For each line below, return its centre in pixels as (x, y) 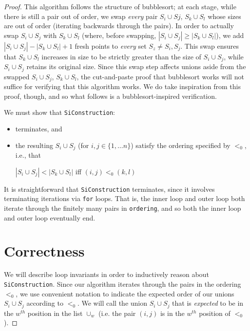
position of (215, 313)
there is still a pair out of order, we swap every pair (81, 16)
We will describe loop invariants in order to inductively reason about (106, 274)
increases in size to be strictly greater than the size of (121, 56)
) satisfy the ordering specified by (181, 145)
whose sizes (224, 16)
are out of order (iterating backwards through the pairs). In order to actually (119, 26)
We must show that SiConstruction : (59, 112)
